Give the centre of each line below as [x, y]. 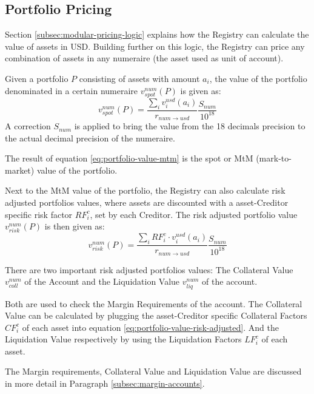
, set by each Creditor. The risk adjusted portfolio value [194, 214]
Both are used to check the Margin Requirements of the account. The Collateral [154, 303]
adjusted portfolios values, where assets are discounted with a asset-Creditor [147, 202]
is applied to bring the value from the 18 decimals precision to [190, 126]
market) [20, 170]
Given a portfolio [37, 78]
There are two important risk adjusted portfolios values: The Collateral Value [149, 269]
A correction [28, 126]
